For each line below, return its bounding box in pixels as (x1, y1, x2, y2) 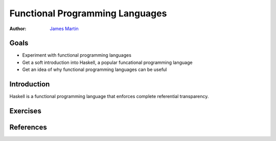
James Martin (50, 26, 79, 32)
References (9, 123, 47, 131)
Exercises (9, 106, 42, 115)
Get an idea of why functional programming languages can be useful (22, 66, 167, 73)
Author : (9, 26, 27, 32)
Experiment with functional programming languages (22, 52, 131, 58)
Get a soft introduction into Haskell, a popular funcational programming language (22, 59, 193, 65)
